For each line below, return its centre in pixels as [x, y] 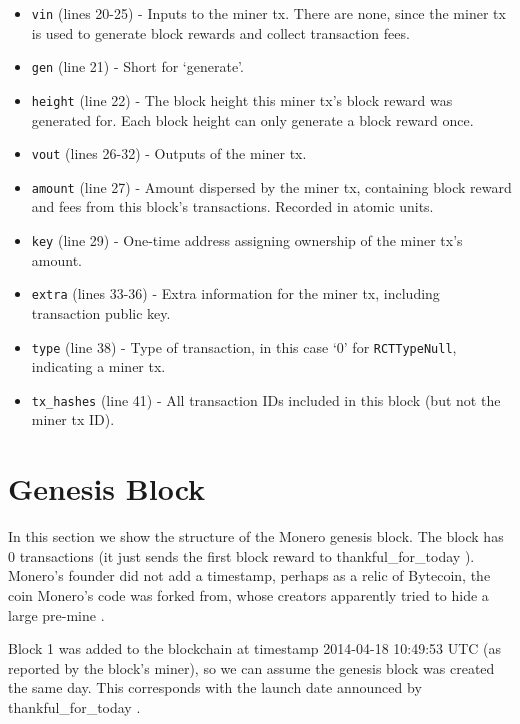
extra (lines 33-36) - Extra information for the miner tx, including [235, 293]
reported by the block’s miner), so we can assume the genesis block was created [251, 667]
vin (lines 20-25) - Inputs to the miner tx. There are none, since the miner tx [268, 13]
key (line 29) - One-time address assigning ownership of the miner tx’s [247, 240]
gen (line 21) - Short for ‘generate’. [137, 66]
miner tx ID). [73, 419]
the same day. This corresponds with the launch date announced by [215, 687]
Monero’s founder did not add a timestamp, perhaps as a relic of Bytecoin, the [249, 575]
